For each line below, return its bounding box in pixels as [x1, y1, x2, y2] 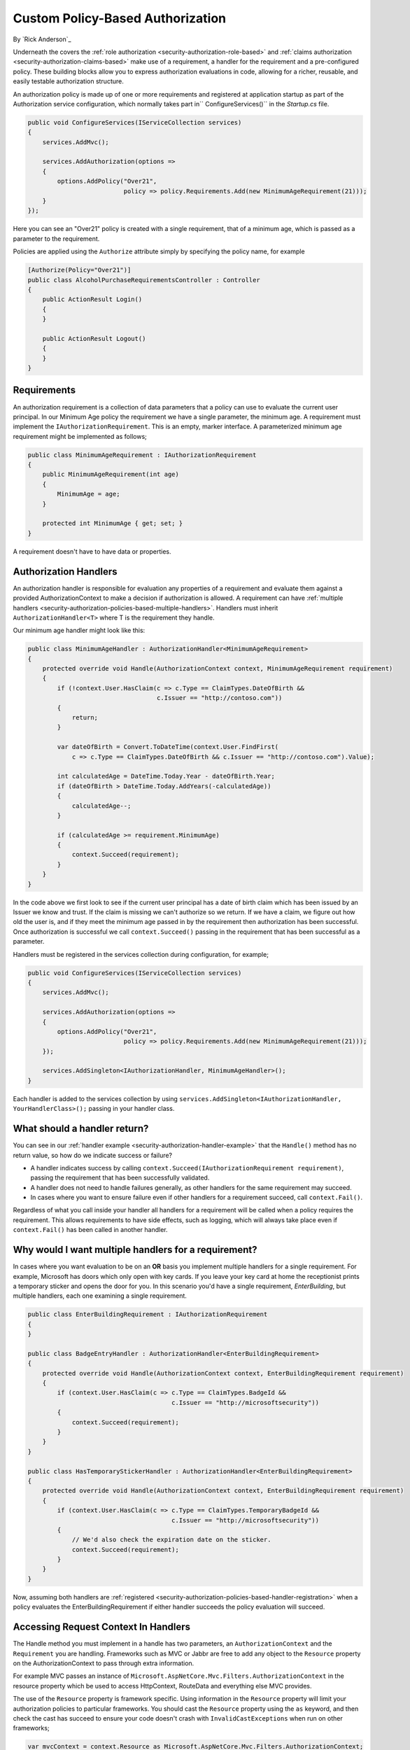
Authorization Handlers [13, 566, 118, 577]
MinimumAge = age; [57, 490, 120, 498]
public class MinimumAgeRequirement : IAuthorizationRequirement [27, 451, 257, 458]
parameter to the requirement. [13, 234, 100, 243]
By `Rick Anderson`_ [13, 35, 71, 43]
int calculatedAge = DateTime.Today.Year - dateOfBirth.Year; [57, 772, 276, 780]
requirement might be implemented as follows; [13, 432, 147, 440]
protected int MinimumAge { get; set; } [42, 519, 183, 528]
